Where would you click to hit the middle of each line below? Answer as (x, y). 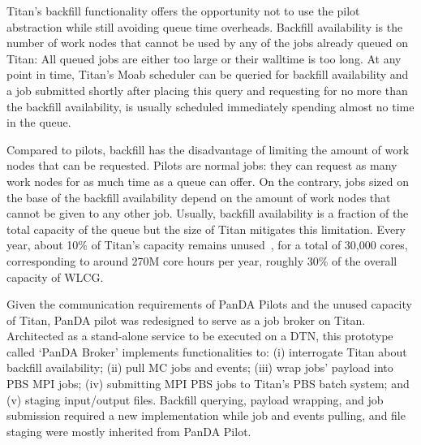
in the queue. (39, 122)
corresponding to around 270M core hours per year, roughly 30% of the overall (202, 260)
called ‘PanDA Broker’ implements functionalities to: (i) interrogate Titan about (207, 351)
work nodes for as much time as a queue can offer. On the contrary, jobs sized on (208, 181)
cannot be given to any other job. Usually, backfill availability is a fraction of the (208, 213)
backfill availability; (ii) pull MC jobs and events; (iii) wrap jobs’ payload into (200, 367)
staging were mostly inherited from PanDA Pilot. (129, 431)
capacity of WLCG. (55, 277)
